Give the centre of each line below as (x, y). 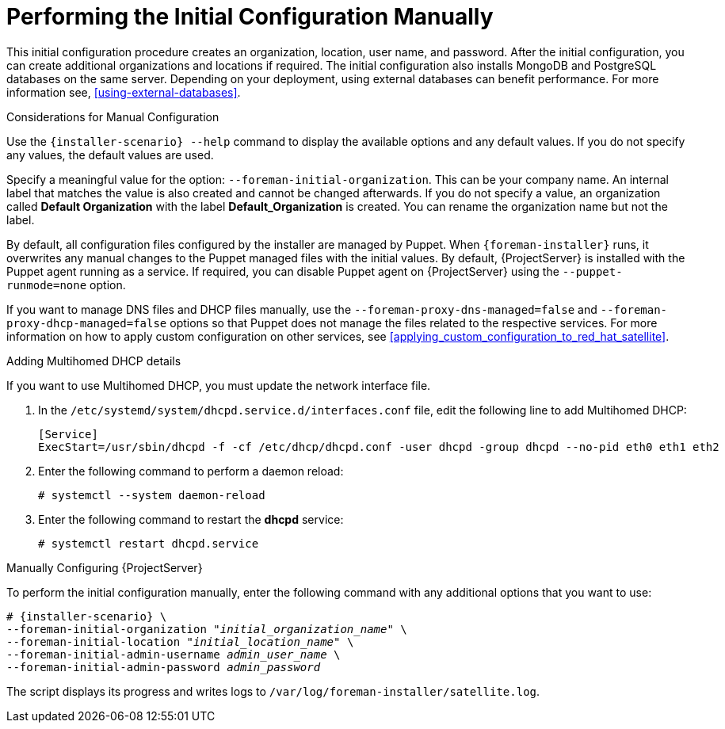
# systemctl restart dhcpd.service (149, 543)
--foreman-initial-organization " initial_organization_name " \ (207, 629)
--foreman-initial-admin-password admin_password (164, 667)
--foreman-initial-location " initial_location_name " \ (180, 641)
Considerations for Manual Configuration (113, 116)
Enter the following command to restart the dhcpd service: (191, 519)
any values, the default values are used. (110, 155)
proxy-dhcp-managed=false (87, 323)
